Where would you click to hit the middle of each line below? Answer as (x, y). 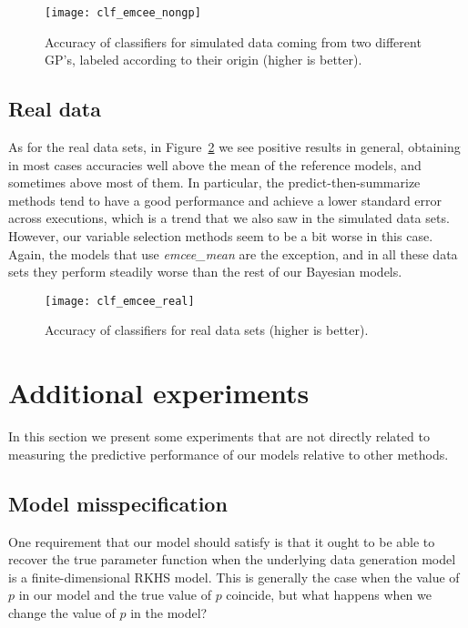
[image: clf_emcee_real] (120, 301)
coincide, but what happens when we (329, 595)
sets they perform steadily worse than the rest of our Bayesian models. (205, 272)
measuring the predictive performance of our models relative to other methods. (229, 454)
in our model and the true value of (115, 595)
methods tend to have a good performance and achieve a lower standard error (225, 200)
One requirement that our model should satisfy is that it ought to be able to (222, 541)
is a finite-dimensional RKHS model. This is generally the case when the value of (234, 577)
